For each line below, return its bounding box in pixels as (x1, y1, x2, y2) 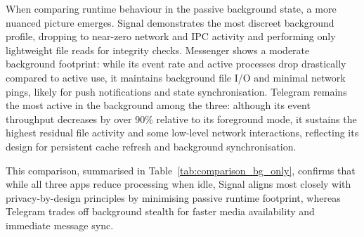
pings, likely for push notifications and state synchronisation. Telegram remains (6, 84, 347, 98)
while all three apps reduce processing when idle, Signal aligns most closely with (6, 177, 351, 191)
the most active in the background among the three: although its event (6, 98, 311, 113)
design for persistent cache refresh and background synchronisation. (6, 139, 297, 153)
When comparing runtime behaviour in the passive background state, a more (6, 1, 337, 15)
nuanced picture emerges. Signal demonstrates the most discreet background (6, 15, 334, 30)
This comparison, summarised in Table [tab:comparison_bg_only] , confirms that (6, 162, 356, 177)
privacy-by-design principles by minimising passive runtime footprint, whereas (6, 190, 341, 205)
